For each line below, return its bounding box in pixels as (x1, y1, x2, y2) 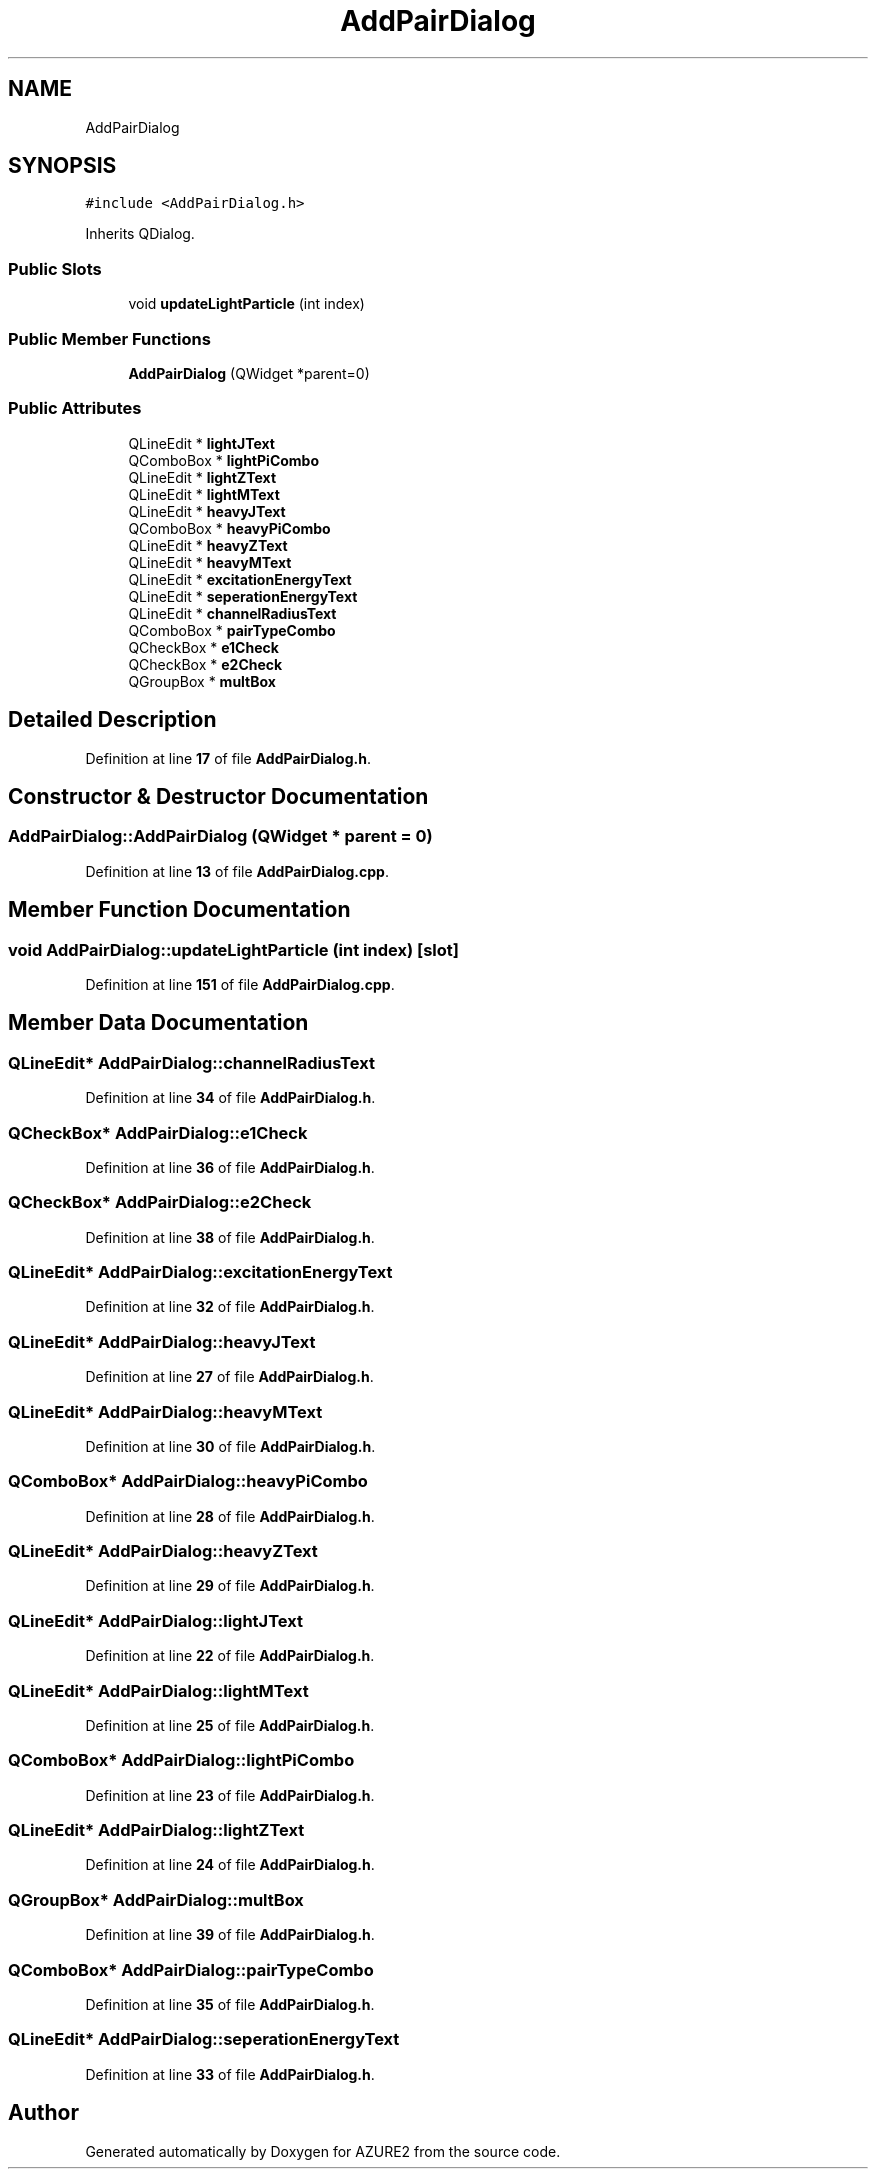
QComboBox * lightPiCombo (128, 451, 320, 469)
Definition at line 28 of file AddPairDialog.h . (85, 1507, 375, 1525)
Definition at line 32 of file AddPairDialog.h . (85, 1298, 375, 1316)
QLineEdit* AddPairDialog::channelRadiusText (8, 1052, 375, 1073)
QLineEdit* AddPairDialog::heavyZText (8, 1541, 318, 1562)
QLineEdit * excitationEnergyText (128, 570, 352, 588)
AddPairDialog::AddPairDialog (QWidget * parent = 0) (8, 826, 433, 847)
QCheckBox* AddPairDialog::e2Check (8, 1192, 312, 1213)
